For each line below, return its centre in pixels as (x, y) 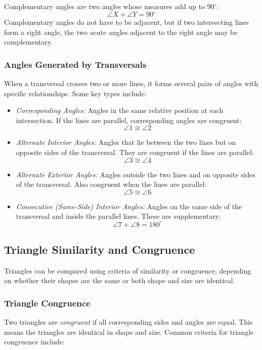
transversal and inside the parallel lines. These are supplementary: (118, 216)
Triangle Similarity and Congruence (100, 249)
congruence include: (34, 342)
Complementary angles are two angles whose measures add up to (105, 6)
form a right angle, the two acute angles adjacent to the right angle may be (121, 32)
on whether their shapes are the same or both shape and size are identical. (120, 280)
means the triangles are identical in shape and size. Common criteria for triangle (129, 332)
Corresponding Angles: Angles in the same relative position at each (120, 110)
